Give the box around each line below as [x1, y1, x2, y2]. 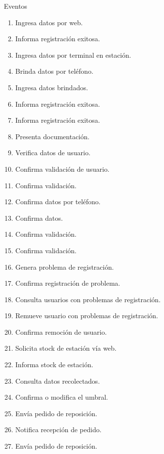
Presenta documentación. [15, 131, 89, 141]
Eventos [4, 1, 28, 11]
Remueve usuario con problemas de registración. [15, 310, 158, 321]
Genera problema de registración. [15, 261, 114, 272]
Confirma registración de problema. [15, 278, 120, 288]
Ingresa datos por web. [15, 17, 83, 27]
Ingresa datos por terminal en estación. [15, 49, 131, 60]
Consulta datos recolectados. [15, 375, 100, 386]
